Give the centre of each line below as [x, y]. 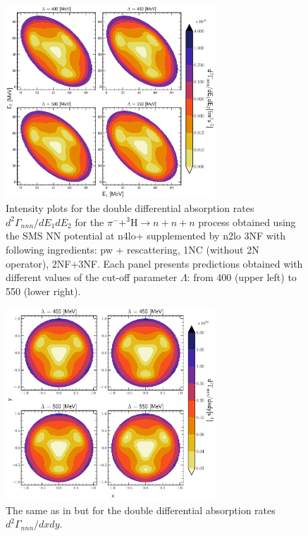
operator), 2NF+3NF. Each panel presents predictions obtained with [154, 263]
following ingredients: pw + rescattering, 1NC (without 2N [133, 249]
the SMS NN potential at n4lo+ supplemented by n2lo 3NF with [146, 236]
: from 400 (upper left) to [242, 277]
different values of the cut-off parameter [92, 277]
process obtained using [247, 222]
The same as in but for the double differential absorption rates [141, 510]
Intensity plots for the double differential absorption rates [130, 208]
